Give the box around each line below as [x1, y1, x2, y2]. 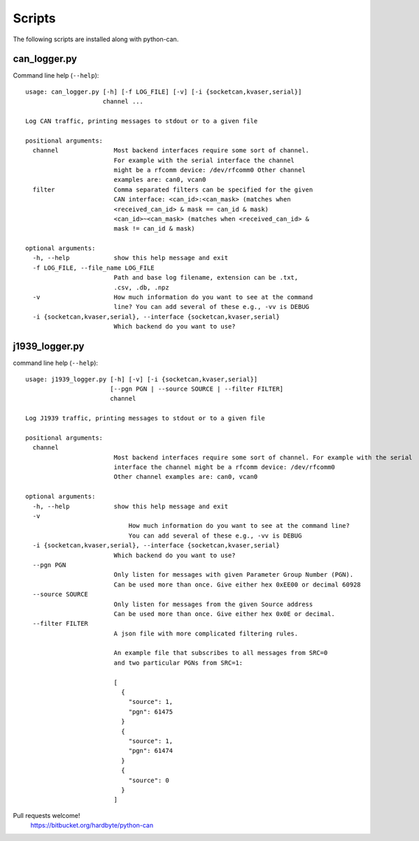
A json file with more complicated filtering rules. [113, 629, 299, 638]
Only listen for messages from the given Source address [113, 600, 313, 608]
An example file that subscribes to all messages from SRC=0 [113, 649, 328, 657]
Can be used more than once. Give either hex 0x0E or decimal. [113, 610, 336, 618]
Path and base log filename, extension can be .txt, [113, 273, 299, 282]
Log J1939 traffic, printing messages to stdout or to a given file [25, 415, 265, 422]
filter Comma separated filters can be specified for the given [32, 185, 313, 194]
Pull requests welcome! [13, 811, 80, 819]
